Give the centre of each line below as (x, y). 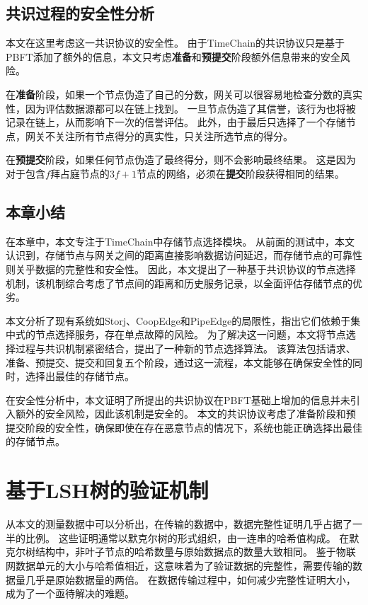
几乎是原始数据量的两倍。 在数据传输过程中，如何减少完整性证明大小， (190, 579)
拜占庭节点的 (80, 173)
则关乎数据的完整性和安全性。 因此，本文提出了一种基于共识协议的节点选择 (181, 269)
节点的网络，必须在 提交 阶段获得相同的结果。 (240, 173)
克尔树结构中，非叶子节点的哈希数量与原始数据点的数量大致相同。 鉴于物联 (181, 552)
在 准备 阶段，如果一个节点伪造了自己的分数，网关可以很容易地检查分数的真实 (184, 94)
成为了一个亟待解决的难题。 (70, 593)
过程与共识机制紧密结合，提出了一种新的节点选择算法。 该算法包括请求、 (185, 348)
